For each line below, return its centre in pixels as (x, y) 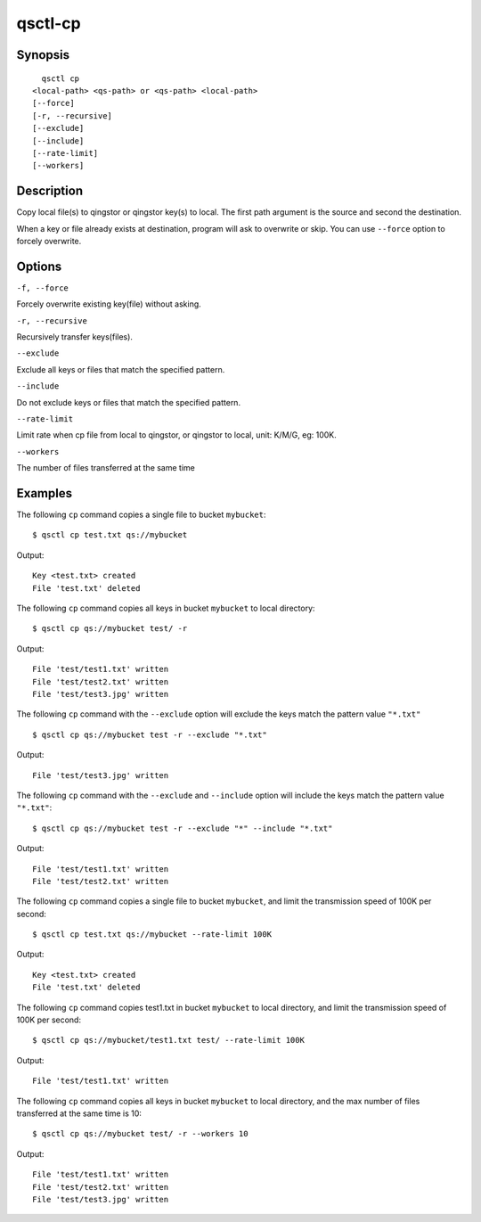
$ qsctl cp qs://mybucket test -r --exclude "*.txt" (150, 734)
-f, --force (42, 288)
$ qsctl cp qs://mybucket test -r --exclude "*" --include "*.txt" (183, 828)
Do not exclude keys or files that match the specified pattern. (128, 402)
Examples (45, 493)
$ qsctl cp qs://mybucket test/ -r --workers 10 (140, 1134)
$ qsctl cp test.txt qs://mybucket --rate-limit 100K (152, 935)
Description (50, 191)
